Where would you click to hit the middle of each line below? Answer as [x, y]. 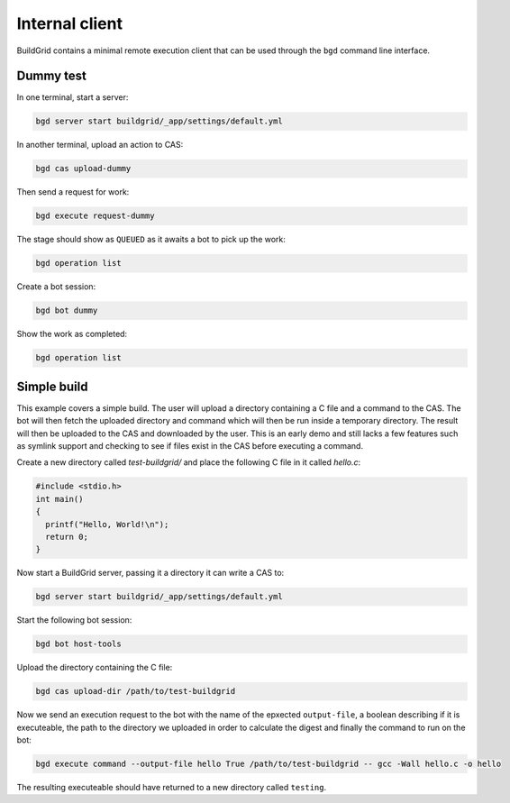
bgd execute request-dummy [95, 216]
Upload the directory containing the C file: [95, 668]
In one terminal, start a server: [73, 97]
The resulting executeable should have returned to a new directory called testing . [172, 787]
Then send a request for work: [73, 192]
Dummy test [52, 76]
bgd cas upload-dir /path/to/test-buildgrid [136, 691]
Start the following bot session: [74, 620]
